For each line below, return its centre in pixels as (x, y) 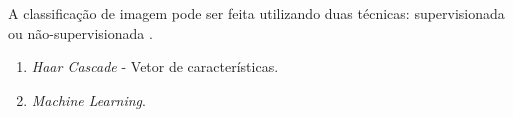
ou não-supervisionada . (80, 32)
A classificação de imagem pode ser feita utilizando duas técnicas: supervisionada (256, 13)
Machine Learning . (88, 99)
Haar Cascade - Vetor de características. (155, 66)
